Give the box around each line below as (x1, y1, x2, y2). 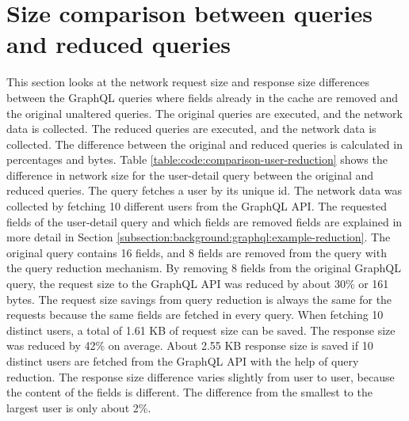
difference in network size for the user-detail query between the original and (6, 166, 374, 183)
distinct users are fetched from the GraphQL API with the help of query (6, 353, 359, 369)
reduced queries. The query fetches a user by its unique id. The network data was (6, 182, 403, 199)
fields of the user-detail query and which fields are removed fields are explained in (6, 213, 403, 229)
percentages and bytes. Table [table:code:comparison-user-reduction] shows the (6, 151, 388, 168)
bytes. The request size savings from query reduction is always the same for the (6, 290, 392, 307)
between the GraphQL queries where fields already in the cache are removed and (6, 89, 399, 105)
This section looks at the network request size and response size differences (6, 74, 370, 90)
